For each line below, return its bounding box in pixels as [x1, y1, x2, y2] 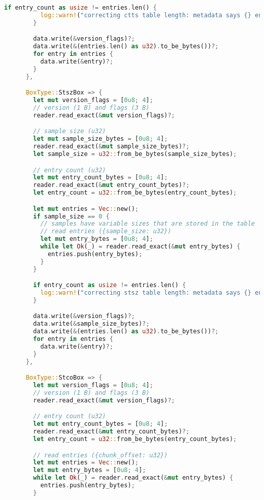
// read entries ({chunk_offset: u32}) [33, 451, 168, 459]
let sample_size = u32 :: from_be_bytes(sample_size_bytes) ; [33, 150, 237, 158]
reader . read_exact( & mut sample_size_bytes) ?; [33, 143, 190, 150]
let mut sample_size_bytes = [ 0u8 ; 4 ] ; [33, 135, 168, 143]
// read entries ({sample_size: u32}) [40, 228, 172, 235]
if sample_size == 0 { [33, 212, 110, 220]
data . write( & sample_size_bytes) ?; [33, 320, 150, 328]
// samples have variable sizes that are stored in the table [40, 220, 255, 228]
